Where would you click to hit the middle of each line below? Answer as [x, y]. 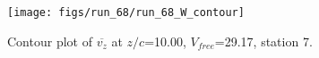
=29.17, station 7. [263, 41]
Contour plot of [50, 41]
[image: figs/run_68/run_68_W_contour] [126, 12]
